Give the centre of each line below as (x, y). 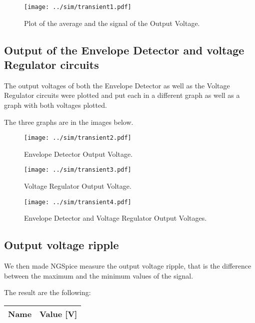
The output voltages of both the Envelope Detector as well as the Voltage (117, 85)
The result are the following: (47, 292)
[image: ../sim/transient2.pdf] (78, 138)
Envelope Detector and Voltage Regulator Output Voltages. (115, 218)
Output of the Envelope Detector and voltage (124, 50)
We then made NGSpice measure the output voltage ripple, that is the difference (128, 266)
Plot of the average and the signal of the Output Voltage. (112, 23)
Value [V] (58, 314)
